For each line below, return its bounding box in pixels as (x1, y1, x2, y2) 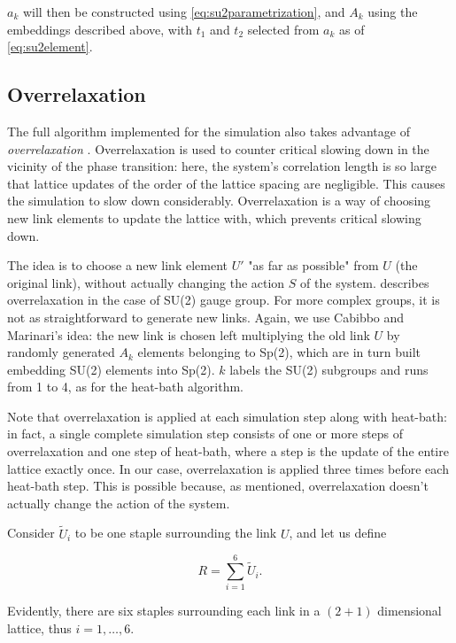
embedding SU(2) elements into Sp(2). (7, 360, 215, 378)
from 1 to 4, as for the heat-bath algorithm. (7, 377, 243, 396)
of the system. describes (300, 273, 429, 291)
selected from (247, 19, 320, 38)
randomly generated (7, 343, 115, 361)
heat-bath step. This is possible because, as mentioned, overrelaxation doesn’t (7, 476, 429, 495)
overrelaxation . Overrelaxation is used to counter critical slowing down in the (7, 139, 429, 158)
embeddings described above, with (7, 19, 193, 38)
